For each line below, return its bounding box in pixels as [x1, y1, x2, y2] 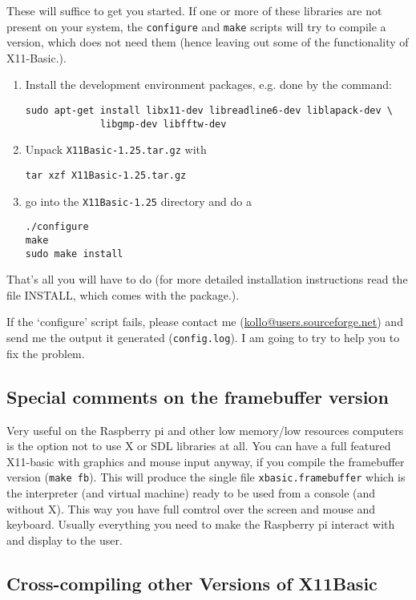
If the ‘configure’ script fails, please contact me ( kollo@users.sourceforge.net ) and [6, 313, 403, 330]
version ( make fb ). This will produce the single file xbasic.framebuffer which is [6, 469, 406, 485]
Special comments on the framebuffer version [6, 384, 389, 409]
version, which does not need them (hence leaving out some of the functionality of [6, 34, 409, 50]
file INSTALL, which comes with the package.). [6, 286, 240, 303]
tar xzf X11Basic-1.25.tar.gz [25, 170, 187, 181]
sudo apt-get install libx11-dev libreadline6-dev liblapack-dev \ [25, 105, 393, 117]
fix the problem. [6, 344, 85, 361]
